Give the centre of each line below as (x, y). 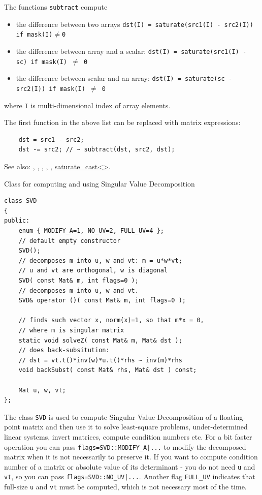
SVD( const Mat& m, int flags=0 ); (78, 280)
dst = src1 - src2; (51, 140)
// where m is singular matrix (71, 330)
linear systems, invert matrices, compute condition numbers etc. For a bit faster (128, 436)
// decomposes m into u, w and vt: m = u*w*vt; (100, 260)
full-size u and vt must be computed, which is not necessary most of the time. (125, 487)
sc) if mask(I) (42, 62)
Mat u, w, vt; (42, 390)
